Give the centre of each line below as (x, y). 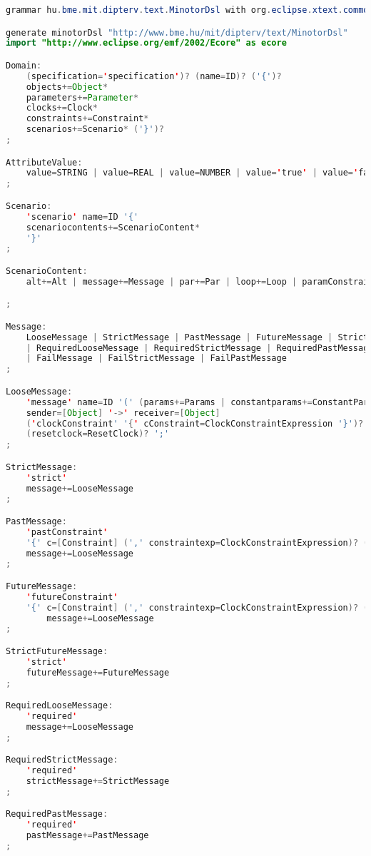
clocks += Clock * (62, 108)
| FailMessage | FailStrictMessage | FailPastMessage (156, 358)
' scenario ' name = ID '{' (82, 216)
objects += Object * (67, 87)
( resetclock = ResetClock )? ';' (98, 434)
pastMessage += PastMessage (87, 836)
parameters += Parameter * (82, 97)
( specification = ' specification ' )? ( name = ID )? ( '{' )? (154, 76)
